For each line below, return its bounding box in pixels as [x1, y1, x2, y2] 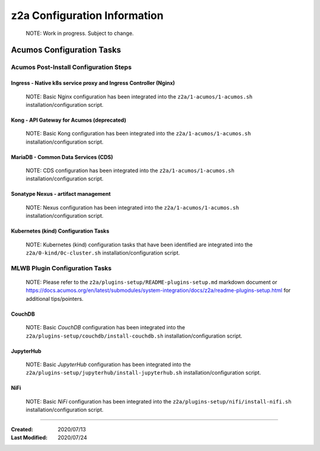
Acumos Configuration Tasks [11, 45, 121, 55]
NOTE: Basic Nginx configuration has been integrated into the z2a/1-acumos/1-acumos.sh [25, 93, 253, 100]
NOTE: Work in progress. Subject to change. [25, 30, 134, 37]
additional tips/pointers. [25, 295, 84, 302]
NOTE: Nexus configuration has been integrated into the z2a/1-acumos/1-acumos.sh [25, 204, 239, 211]
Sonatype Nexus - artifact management [11, 190, 111, 198]
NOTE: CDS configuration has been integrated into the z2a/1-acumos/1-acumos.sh [25, 167, 235, 174]
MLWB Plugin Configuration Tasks [11, 264, 112, 272]
